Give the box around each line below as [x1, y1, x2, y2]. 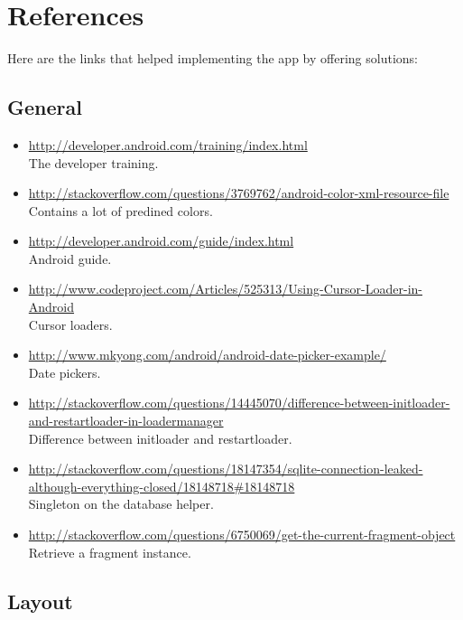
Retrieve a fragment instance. [28, 542, 191, 561]
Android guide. [28, 249, 112, 268]
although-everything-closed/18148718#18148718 [28, 476, 295, 495]
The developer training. [28, 153, 159, 172]
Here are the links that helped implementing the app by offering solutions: [7, 49, 418, 68]
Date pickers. [28, 362, 101, 381]
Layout [7, 587, 73, 615]
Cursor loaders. [28, 315, 113, 333]
